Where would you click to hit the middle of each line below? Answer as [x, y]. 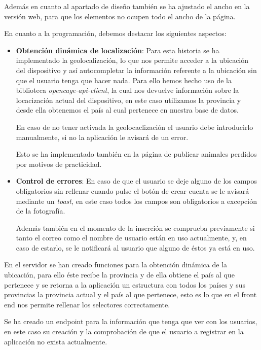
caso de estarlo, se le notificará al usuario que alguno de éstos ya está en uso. [135, 247]
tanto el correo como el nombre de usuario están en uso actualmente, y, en [131, 238]
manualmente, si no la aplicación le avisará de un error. [102, 137]
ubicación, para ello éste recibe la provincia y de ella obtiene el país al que [119, 275]
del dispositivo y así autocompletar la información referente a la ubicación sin [136, 70]
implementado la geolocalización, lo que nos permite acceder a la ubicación [132, 60]
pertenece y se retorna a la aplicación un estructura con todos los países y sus [125, 284]
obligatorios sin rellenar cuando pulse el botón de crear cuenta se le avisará [133, 190]
